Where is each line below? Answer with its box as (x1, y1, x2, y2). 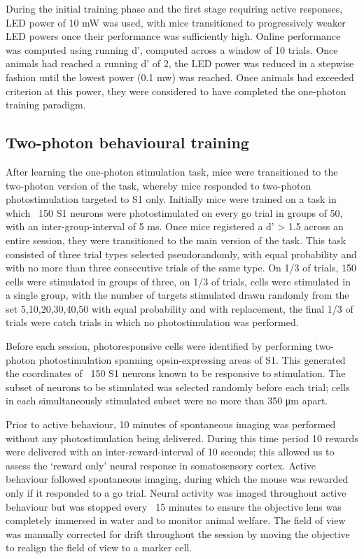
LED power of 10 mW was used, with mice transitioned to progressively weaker (6, 15, 346, 29)
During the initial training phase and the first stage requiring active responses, (6, 1, 343, 15)
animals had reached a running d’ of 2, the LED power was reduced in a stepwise (6, 56, 354, 71)
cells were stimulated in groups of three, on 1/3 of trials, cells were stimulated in (6, 274, 351, 288)
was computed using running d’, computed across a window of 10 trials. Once (6, 42, 338, 57)
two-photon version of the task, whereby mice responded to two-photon (6, 178, 311, 192)
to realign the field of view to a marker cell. (6, 540, 192, 555)
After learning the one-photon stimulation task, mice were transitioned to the (6, 164, 338, 178)
